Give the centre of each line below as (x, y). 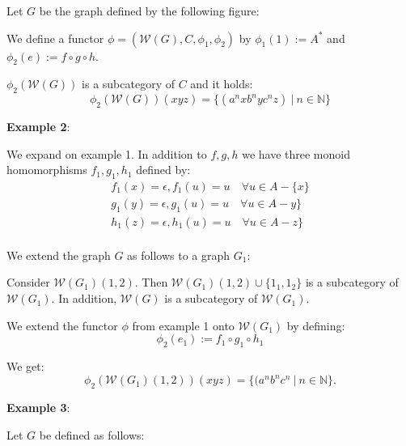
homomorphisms (47, 170)
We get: (25, 366)
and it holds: (222, 84)
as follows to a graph (179, 255)
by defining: (316, 325)
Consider (28, 282)
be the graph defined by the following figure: (149, 11)
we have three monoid (296, 153)
